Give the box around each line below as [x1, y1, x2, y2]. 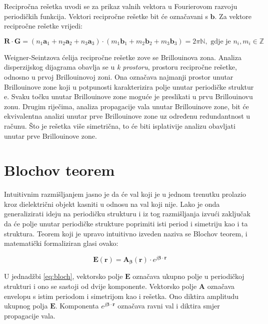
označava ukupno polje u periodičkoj [132, 271, 244, 281]
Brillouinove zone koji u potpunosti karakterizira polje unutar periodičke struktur [4, 81, 254, 92]
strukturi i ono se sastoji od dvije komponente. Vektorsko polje [4, 280, 197, 291]
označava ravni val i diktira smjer [117, 300, 220, 311]
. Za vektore [214, 11, 252, 21]
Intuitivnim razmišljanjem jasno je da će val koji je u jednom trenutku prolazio [4, 189, 246, 199]
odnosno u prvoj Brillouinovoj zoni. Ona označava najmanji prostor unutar [4, 71, 233, 82]
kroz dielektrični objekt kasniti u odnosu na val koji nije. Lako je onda [4, 198, 220, 209]
